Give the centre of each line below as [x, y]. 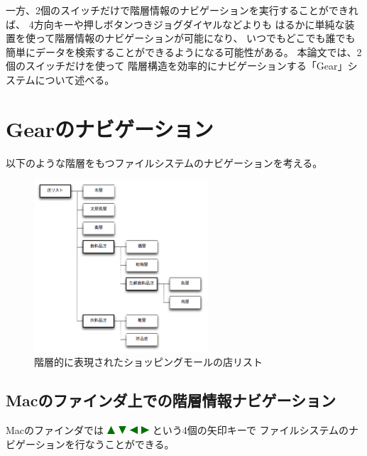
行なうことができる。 [125, 444]
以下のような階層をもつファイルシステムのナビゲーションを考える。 [164, 162]
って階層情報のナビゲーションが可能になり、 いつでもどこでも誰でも [195, 38]
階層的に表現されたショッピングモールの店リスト [148, 362]
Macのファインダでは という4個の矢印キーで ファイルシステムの [177, 429]
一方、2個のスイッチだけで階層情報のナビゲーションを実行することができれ [182, 10]
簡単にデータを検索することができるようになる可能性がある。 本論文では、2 [184, 51]
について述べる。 [75, 79]
